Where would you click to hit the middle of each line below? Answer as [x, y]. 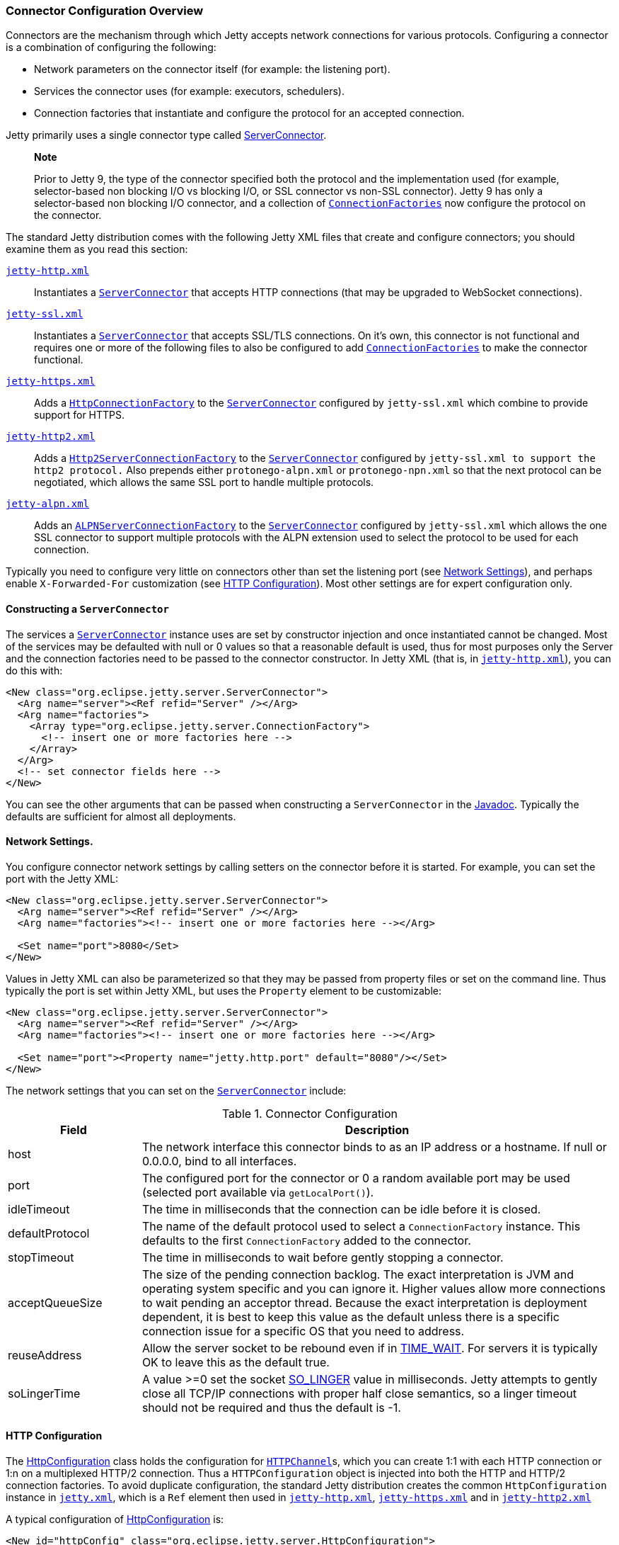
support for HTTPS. [80, 415]
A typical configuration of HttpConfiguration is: [115, 1519]
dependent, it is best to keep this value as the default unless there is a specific [351, 1317]
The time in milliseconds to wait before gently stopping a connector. [323, 1257]
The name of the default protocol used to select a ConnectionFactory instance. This [361, 1226]
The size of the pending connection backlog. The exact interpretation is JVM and [358, 1274]
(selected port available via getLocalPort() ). [258, 1192]
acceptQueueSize [55, 1302]
